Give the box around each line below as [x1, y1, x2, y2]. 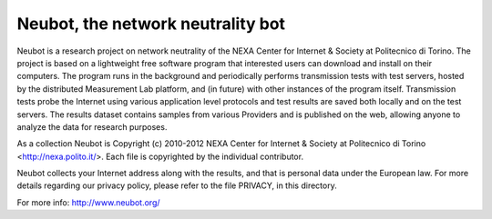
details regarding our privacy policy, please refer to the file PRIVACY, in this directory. [16, 180, 337, 191]
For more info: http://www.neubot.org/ [16, 196, 160, 208]
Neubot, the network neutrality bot [16, 14, 286, 34]
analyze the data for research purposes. [16, 121, 168, 132]
